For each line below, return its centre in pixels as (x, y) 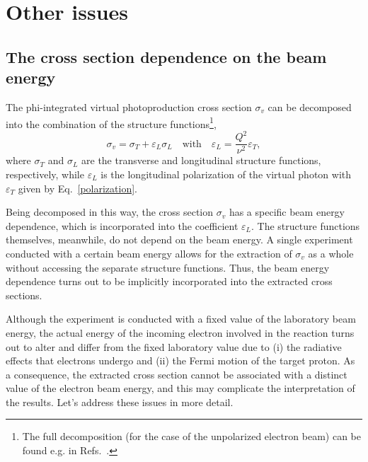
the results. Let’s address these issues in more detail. (120, 402)
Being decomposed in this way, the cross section (110, 212)
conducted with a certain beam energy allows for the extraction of (149, 253)
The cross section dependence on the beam (166, 56)
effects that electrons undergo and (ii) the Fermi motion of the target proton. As (180, 360)
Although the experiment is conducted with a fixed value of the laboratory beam (181, 319)
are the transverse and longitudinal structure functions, (201, 160)
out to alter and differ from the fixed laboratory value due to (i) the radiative (174, 346)
